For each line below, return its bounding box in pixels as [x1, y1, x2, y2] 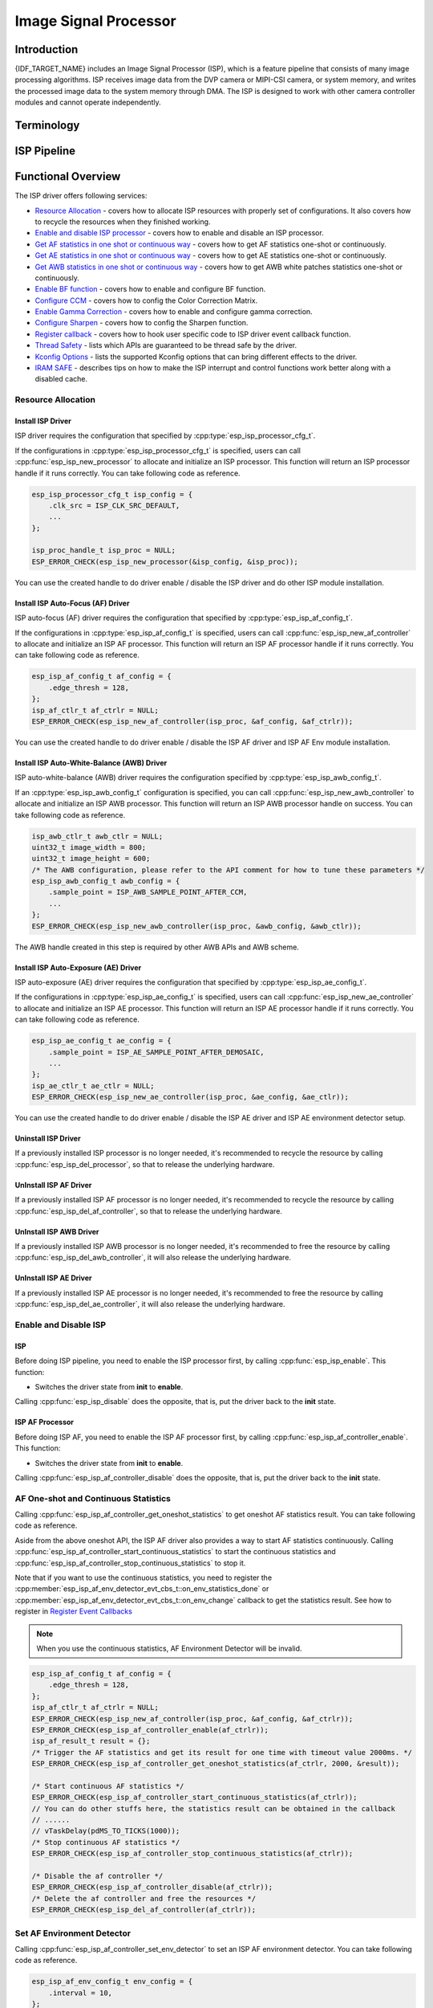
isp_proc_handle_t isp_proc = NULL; [31, 546, 176, 555]
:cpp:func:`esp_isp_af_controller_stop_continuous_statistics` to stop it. [14, 1558, 246, 1568]
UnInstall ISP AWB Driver [14, 1226, 99, 1236]
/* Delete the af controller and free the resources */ [31, 1894, 257, 1903]
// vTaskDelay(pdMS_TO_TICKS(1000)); [31, 1826, 180, 1835]
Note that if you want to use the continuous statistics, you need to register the [14, 1573, 273, 1582]
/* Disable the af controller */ [31, 1871, 164, 1880]
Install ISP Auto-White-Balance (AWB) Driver [14, 757, 168, 767]
